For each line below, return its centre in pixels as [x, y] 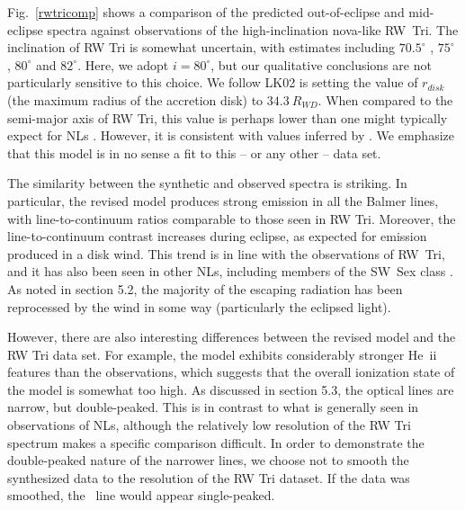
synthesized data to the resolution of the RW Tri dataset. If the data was [209, 477]
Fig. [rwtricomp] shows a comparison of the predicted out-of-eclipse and [206, 12]
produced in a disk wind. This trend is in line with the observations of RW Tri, [226, 253]
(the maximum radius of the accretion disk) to [135, 99]
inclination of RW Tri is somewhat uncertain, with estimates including [201, 47]
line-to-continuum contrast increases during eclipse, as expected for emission [217, 236]
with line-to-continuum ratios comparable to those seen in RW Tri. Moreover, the [232, 218]
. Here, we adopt [123, 64]
